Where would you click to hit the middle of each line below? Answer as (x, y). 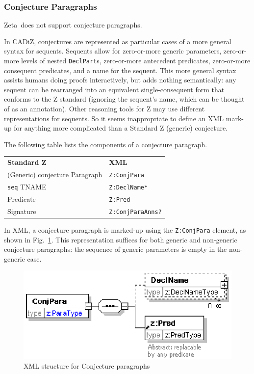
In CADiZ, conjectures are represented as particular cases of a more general (118, 41)
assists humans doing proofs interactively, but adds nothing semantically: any (120, 80)
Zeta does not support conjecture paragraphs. (73, 25)
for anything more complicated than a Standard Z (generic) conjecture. (121, 128)
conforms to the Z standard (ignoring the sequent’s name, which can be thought (124, 99)
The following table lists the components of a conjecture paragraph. (106, 144)
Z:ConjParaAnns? (135, 212)
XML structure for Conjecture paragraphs (87, 365)
